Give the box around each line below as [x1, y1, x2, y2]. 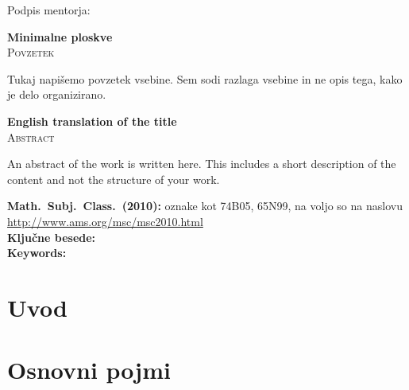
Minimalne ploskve [7, 28, 113, 45]
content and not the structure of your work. [7, 170, 220, 187]
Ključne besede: [7, 228, 96, 245]
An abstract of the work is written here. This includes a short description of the [7, 155, 396, 172]
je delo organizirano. [7, 86, 106, 103]
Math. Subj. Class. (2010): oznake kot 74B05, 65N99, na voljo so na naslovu [7, 197, 403, 214]
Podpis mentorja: [7, 2, 91, 18]
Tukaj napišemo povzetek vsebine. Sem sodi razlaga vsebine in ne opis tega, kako [7, 70, 403, 87]
